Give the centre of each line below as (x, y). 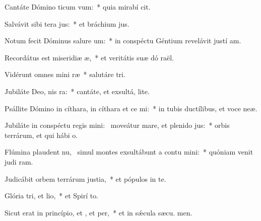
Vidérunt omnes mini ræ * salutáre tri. (65, 74)
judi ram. (19, 161)
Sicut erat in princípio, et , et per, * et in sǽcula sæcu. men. (99, 212)
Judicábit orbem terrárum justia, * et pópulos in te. (85, 178)
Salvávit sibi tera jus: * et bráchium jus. (67, 23)
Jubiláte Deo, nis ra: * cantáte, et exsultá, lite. (77, 91)
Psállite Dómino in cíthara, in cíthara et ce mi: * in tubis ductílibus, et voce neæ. (131, 108)
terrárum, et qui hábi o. (41, 135)
